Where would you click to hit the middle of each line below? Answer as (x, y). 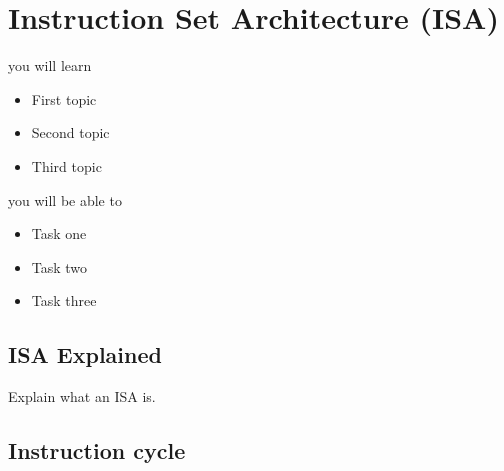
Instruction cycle (97, 450)
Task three (64, 300)
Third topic (66, 165)
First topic (64, 98)
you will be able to (65, 199)
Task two (59, 266)
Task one (59, 233)
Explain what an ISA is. (82, 396)
